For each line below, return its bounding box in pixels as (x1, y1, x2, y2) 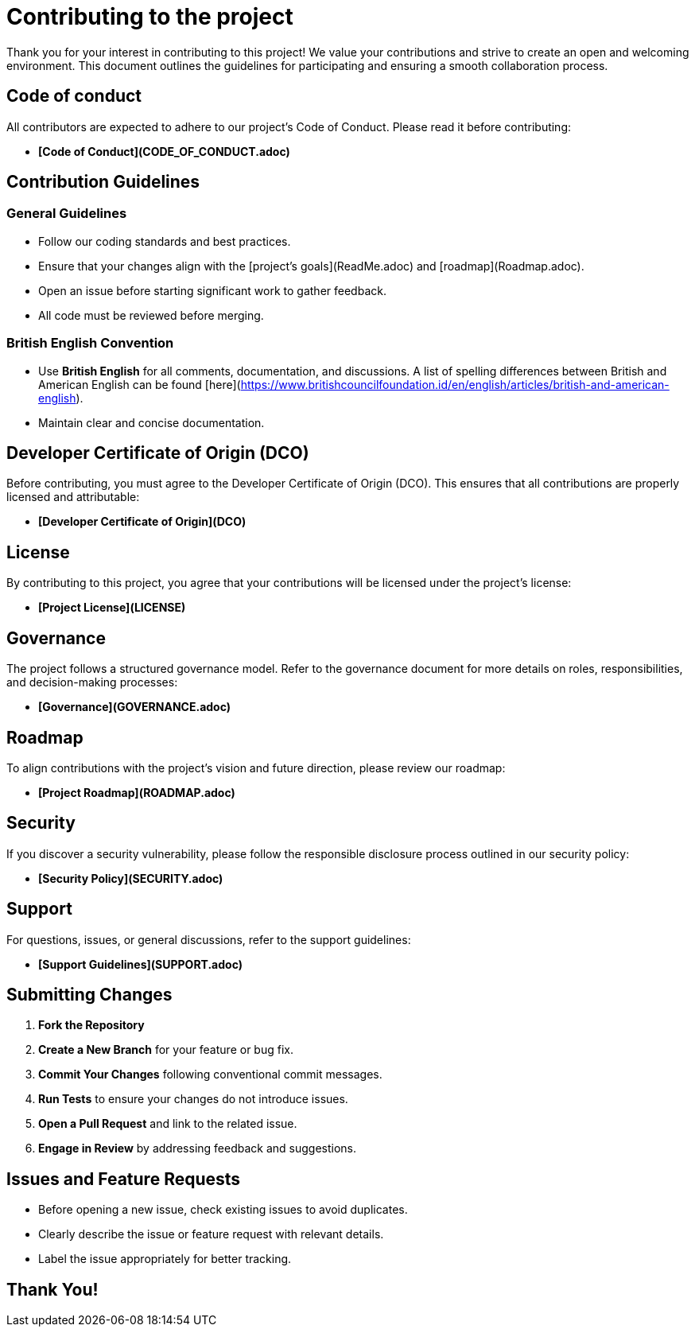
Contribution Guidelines (6, 172, 200, 192)
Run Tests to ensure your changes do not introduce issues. (38, 1092, 348, 1106)
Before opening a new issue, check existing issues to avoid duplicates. (38, 1203, 408, 1217)
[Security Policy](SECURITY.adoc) (38, 871, 223, 885)
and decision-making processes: (6, 675, 178, 690)
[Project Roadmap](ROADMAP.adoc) (38, 785, 235, 799)
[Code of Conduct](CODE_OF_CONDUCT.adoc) (38, 144, 290, 158)
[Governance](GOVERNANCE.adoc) (38, 700, 231, 714)
